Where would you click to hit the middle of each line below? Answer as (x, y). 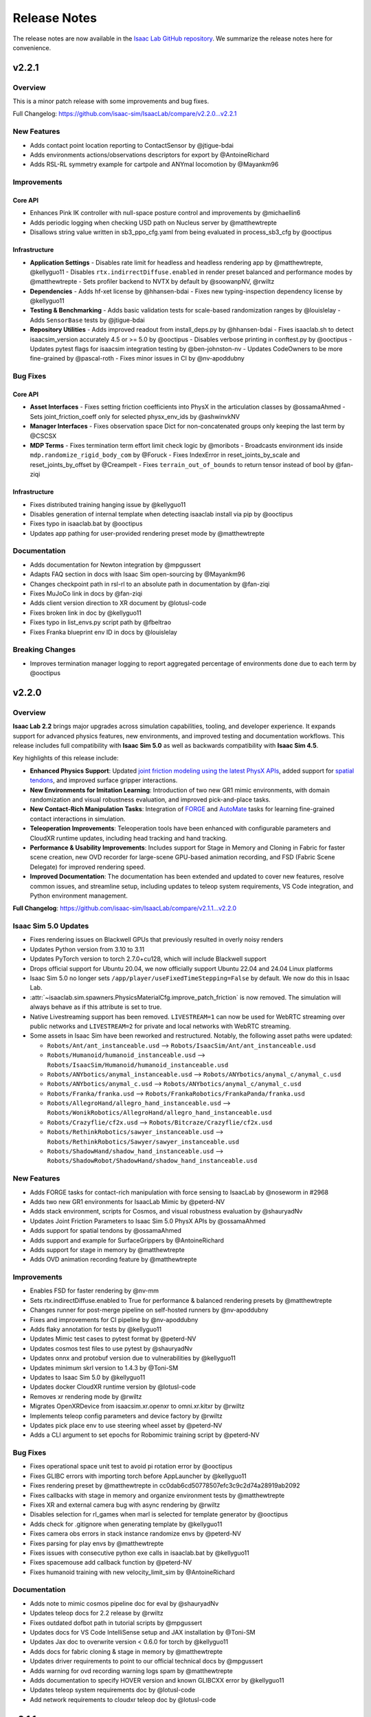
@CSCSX (43, 435)
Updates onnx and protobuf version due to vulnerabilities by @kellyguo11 (133, 1358)
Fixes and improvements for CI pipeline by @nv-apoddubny (114, 1319)
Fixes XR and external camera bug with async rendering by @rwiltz (125, 1505)
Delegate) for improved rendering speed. (88, 867)
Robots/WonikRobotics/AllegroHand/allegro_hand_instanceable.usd (159, 1113)
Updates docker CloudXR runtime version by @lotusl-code (113, 1387)
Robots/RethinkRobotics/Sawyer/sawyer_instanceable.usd (143, 1141)
